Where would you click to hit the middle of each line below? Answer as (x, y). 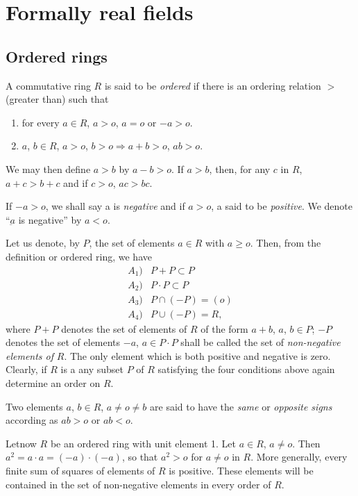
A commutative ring (48, 85)
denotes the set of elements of (124, 328)
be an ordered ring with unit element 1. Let (143, 443)
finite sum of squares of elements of (80, 470)
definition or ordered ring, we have (79, 256)
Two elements (34, 406)
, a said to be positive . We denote (282, 206)
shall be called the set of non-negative (261, 342)
